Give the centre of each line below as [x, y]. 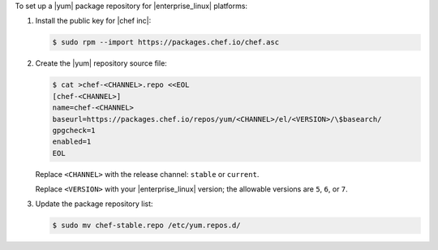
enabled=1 [72, 142]
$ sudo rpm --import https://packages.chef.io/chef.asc [166, 42]
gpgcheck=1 [74, 130]
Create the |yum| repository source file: [101, 63]
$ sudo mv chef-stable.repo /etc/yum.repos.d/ [146, 226]
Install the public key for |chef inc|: [93, 21]
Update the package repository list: [94, 204]
